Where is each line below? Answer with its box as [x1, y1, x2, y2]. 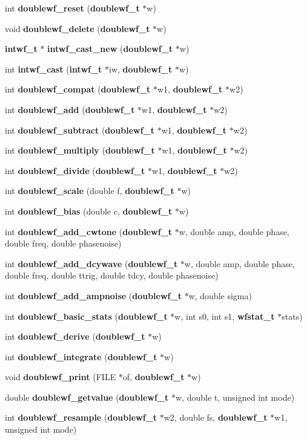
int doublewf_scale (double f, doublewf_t [5, 184, 174, 197]
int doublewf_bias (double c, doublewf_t [5, 204, 173, 217]
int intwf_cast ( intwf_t [5, 62, 102, 75]
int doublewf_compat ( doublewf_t [5, 83, 151, 95]
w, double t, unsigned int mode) [175, 390, 295, 403]
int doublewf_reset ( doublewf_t [5, 2, 140, 14]
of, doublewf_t [122, 370, 185, 383]
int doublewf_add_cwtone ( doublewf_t [5, 225, 172, 238]
